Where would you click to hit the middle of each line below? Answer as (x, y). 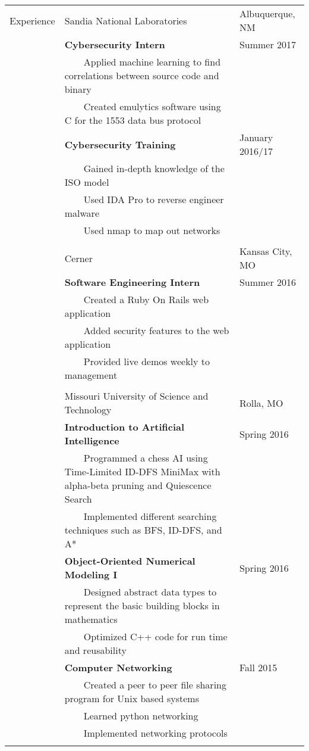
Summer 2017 (268, 44)
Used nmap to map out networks (152, 230)
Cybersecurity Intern (115, 44)
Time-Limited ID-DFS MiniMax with (142, 471)
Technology (88, 409)
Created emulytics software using (152, 106)
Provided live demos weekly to (147, 361)
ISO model (87, 182)
